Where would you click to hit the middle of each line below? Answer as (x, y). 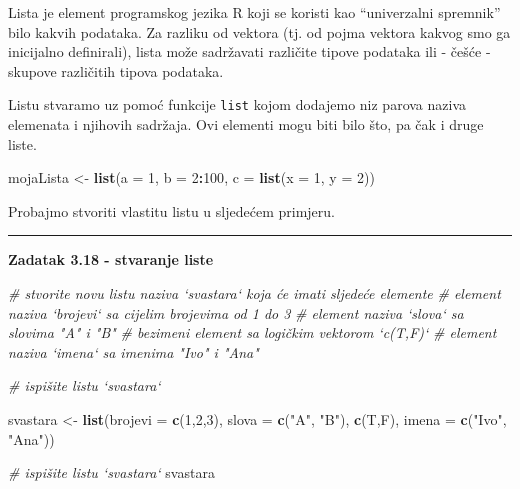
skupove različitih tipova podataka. (116, 70)
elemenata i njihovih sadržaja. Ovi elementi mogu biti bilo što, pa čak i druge (246, 124)
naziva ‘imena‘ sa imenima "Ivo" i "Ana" (133, 351)
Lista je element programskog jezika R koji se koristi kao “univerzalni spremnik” (254, 12)
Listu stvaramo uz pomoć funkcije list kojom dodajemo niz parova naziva (237, 104)
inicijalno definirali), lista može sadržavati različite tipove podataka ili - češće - (249, 51)
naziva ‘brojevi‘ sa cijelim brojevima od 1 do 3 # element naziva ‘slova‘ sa (236, 312)
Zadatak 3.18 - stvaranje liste (111, 259)
